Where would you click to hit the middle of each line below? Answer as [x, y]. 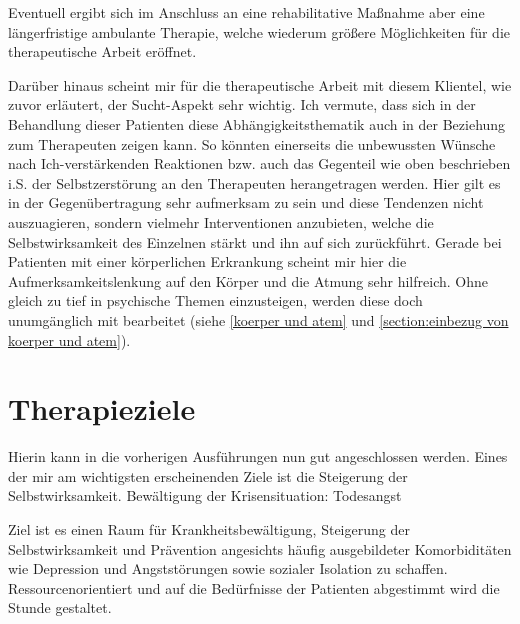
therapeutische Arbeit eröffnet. [102, 51]
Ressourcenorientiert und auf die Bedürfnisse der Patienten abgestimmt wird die [254, 587]
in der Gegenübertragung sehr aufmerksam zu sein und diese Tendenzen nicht [246, 202]
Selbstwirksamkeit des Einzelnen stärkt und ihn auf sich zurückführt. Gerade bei [255, 241]
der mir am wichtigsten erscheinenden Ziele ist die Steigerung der [208, 475]
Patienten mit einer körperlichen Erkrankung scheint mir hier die [207, 261]
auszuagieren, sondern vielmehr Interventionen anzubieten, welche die [221, 221]
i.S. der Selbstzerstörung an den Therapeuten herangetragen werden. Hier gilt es [254, 182]
